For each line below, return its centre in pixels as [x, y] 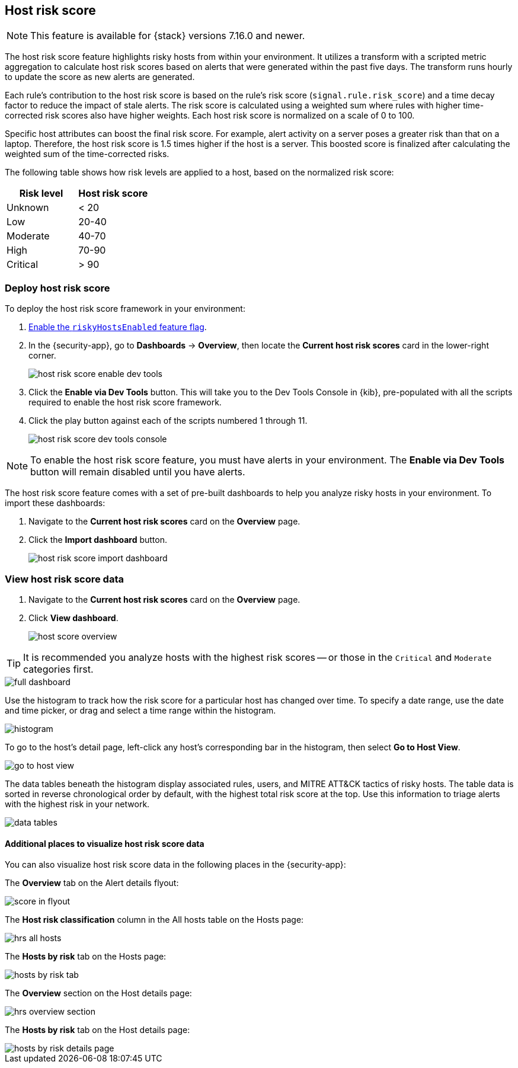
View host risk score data [64, 579]
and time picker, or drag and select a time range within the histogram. [140, 710]
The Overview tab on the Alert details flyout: [92, 883]
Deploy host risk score [57, 288]
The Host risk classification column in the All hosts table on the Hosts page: [154, 920]
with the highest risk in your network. [77, 804]
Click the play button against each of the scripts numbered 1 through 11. [168, 421]
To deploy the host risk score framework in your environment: [125, 309]
